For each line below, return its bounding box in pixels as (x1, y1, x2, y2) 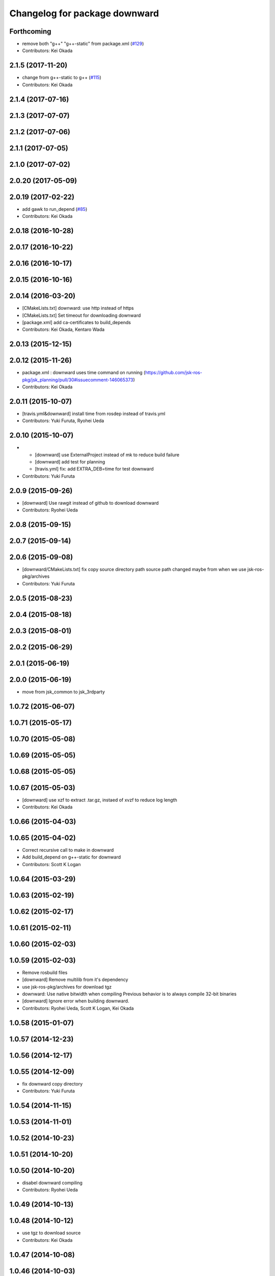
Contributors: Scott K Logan (22, 861, 81, 867)
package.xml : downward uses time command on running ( (22, 370, 146, 376)
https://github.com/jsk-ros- (145, 370, 202, 376)
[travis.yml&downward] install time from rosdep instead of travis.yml (22, 410, 166, 416)
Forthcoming (9, 27, 51, 36)
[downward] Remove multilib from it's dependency (22, 976, 128, 983)
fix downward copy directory (22, 1081, 83, 1087)
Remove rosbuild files (22, 969, 68, 975)
